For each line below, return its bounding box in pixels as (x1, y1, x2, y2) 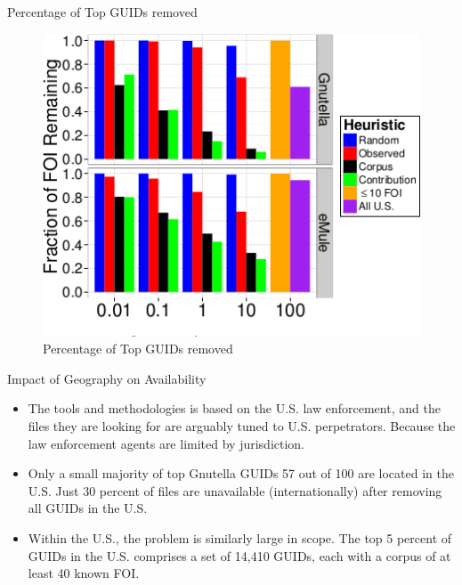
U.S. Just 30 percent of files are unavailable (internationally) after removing (28, 481, 442, 500)
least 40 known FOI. (28, 564, 140, 582)
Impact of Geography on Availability (7, 369, 207, 387)
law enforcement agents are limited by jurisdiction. (28, 434, 305, 452)
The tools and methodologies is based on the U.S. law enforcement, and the (28, 399, 441, 418)
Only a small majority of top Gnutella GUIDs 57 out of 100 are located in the (28, 464, 454, 483)
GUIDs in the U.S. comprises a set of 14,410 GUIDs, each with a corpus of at (28, 546, 451, 565)
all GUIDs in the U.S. (28, 499, 148, 517)
